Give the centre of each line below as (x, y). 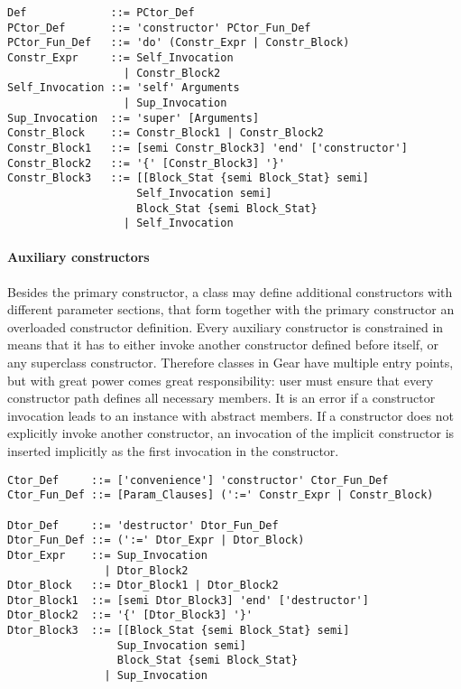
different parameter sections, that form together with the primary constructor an (231, 309)
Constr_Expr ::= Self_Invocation (120, 57)
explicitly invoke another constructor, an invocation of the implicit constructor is (231, 433)
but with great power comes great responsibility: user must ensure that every (221, 380)
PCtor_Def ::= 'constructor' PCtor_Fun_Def (159, 28)
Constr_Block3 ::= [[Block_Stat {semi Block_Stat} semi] (188, 178)
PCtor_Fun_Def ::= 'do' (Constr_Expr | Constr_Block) (179, 43)
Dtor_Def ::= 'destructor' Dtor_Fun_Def (143, 525)
